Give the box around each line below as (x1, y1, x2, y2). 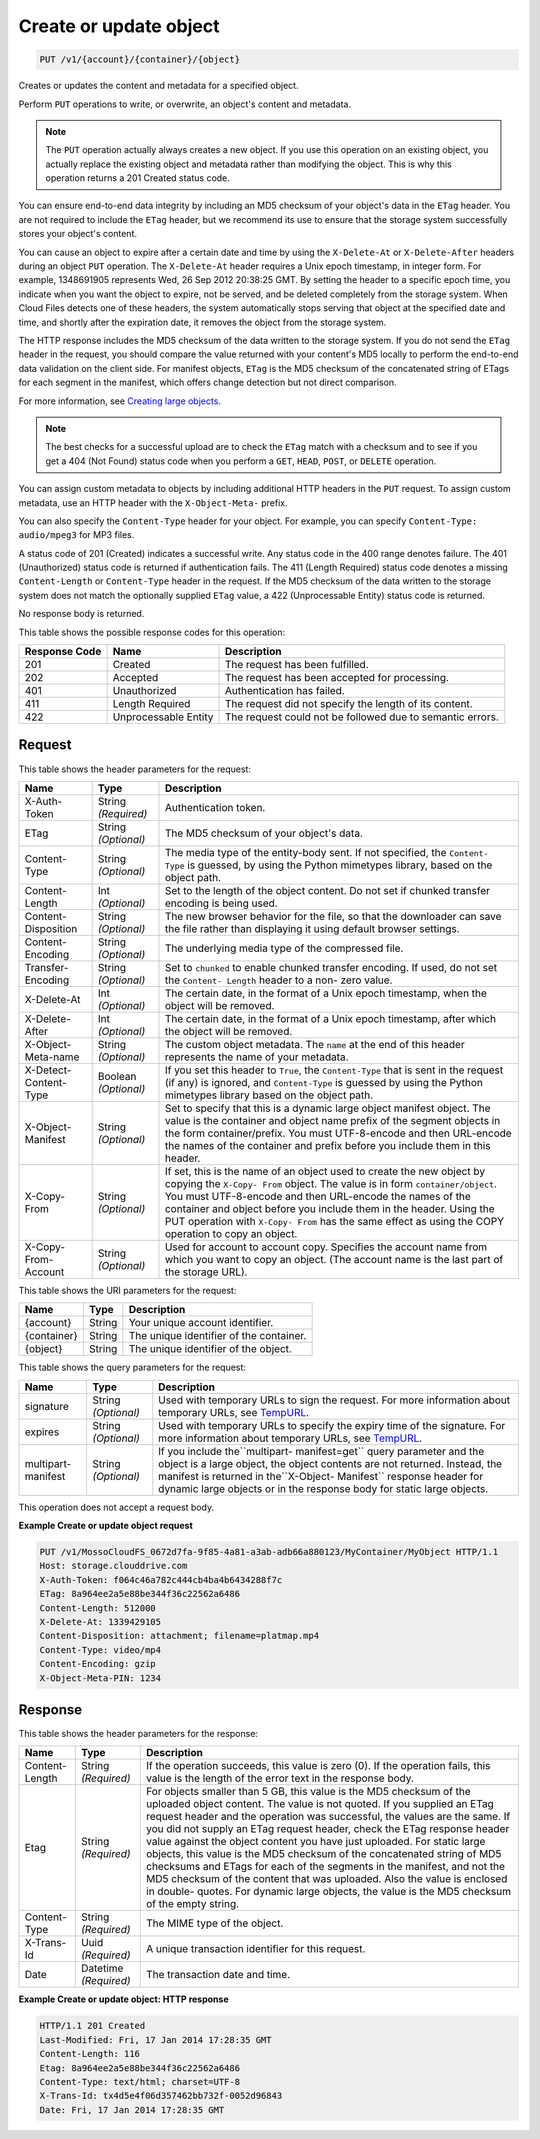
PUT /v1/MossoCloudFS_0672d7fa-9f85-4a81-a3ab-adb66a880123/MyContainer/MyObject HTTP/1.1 (39, 1546, 499, 1558)
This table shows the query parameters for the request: (18, 1361, 247, 1374)
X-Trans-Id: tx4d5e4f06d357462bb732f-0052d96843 (39, 2090, 283, 2102)
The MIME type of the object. (146, 1916, 284, 1930)
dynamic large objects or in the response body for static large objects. (158, 1481, 489, 1495)
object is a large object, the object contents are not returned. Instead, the (158, 1456, 503, 1470)
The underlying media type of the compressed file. (164, 941, 404, 955)
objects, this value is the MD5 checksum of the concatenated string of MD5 (146, 1847, 502, 1861)
